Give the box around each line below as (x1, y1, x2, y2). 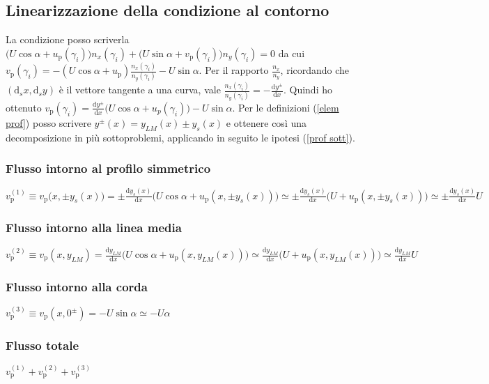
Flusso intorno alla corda (6, 277, 148, 295)
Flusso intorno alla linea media (6, 219, 182, 236)
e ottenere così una (226, 115, 307, 130)
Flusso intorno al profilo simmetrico (6, 160, 211, 177)
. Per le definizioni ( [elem (232, 100, 339, 114)
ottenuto (6, 100, 42, 114)
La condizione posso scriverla (6, 32, 130, 47)
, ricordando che (280, 63, 350, 77)
